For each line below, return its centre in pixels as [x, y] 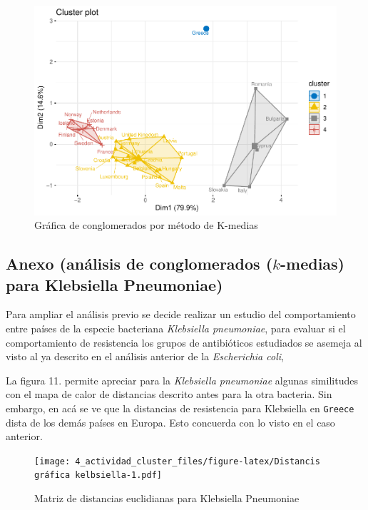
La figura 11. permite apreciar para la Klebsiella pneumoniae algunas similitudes [182, 380]
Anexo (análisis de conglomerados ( [139, 264]
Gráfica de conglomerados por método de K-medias [146, 225]
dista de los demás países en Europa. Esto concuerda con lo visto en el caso [170, 422]
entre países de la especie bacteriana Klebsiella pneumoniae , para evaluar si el [176, 328]
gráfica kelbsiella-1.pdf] [98, 475]
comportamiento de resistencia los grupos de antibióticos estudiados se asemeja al [184, 342]
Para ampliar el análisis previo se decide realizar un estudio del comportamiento [181, 314]
